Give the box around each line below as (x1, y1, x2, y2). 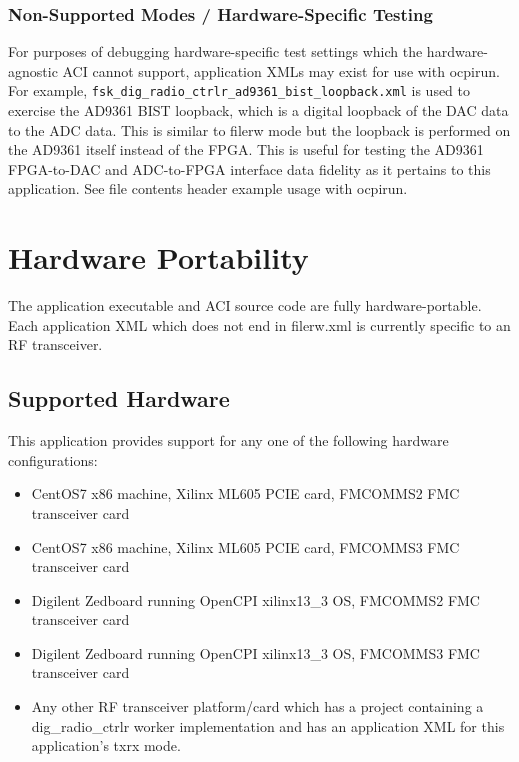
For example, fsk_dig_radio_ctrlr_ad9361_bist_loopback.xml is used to (8, 80, 470, 101)
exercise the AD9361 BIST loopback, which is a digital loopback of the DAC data (8, 100, 509, 121)
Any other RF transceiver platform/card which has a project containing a (31, 696, 484, 717)
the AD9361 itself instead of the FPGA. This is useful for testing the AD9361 (8, 139, 484, 160)
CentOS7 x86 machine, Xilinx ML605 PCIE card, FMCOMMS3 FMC (31, 536, 460, 557)
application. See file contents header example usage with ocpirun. (8, 178, 408, 199)
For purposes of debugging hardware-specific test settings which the (8, 41, 423, 62)
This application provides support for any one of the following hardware (8, 430, 449, 451)
